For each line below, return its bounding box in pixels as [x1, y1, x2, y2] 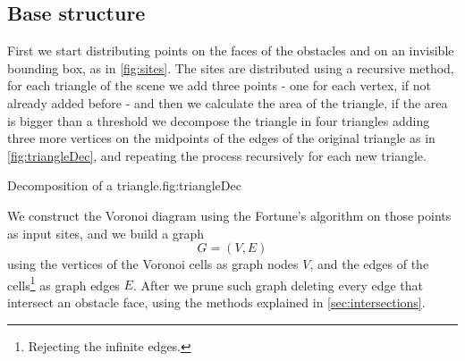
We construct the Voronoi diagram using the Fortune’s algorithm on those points [7, 206, 452, 224]
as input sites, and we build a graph [7, 223, 205, 242]
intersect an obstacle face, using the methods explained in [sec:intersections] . [7, 292, 426, 311]
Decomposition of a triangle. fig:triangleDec [7, 176, 241, 195]
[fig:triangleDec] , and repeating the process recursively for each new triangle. [7, 146, 427, 164]
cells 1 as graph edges [7, 273, 120, 294]
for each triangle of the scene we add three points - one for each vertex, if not [7, 76, 431, 95]
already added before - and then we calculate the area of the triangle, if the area [7, 93, 448, 112]
